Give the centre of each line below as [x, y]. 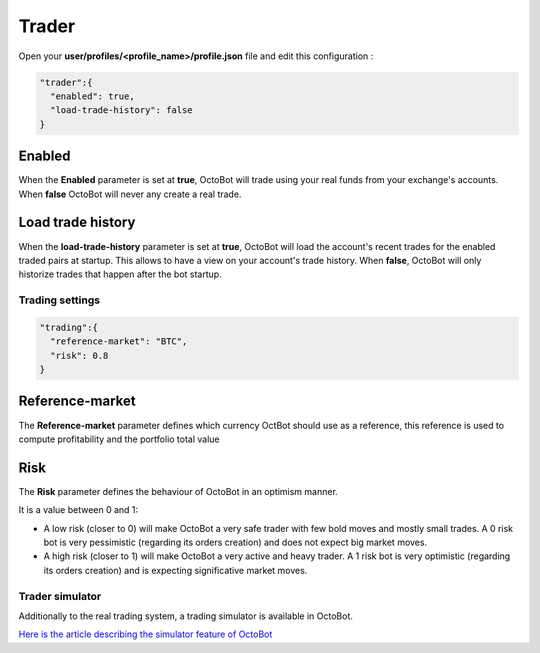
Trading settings [59, 300]
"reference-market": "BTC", [119, 341]
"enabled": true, [92, 96]
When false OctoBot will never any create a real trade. [130, 194]
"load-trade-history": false [122, 110]
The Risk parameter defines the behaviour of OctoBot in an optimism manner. [178, 491]
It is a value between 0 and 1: [78, 510]
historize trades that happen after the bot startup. [120, 274]
